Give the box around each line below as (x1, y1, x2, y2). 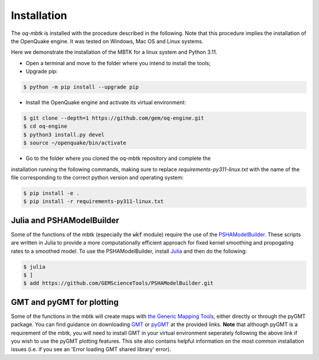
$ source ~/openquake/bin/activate (23, 140, 126, 146)
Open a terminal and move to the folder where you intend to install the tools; (25, 59, 211, 66)
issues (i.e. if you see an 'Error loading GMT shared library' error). (11, 346, 171, 353)
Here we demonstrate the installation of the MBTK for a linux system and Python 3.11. (11, 49, 218, 56)
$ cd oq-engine (23, 123, 67, 130)
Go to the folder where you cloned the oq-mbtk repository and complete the (25, 155, 211, 162)
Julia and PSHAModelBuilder (11, 215, 119, 225)
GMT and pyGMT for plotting (11, 297, 119, 307)
